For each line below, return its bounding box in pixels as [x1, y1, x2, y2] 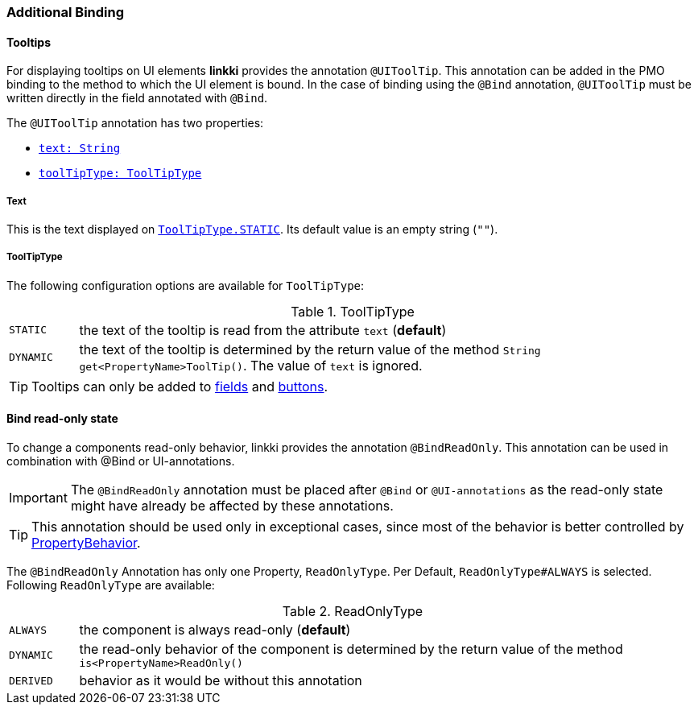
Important [9, 490, 68, 506]
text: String [39, 142, 121, 155]
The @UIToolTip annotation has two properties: [6, 116, 264, 130]
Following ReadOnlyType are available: [6, 578, 215, 592]
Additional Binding [6, 4, 125, 20]
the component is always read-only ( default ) [79, 622, 351, 638]
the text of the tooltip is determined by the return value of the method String [79, 341, 541, 358]
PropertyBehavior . [31, 535, 141, 551]
